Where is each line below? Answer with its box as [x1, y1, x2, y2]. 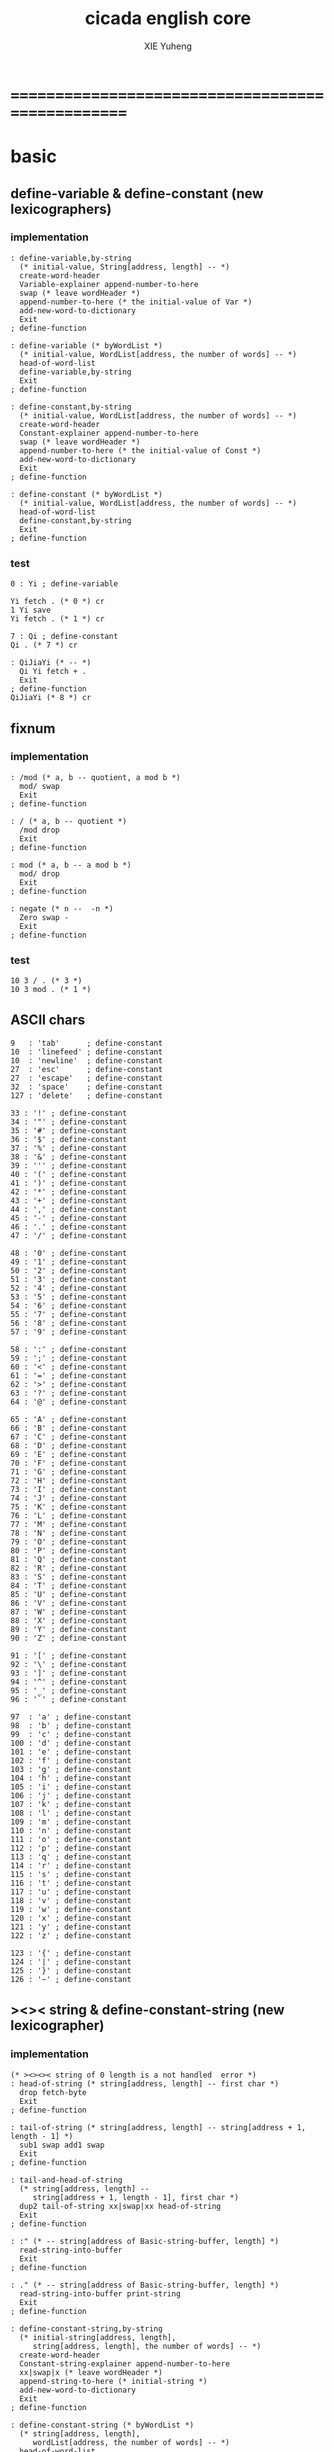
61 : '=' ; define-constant [10, 1370, 128, 1381]
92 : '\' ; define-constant [10, 1659, 128, 1669]
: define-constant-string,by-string [10, 2323, 163, 2334]
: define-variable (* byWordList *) [10, 340, 163, 351]
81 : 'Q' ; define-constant [10, 1554, 128, 1564]
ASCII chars [10, 1012, 86, 1029]
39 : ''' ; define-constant [10, 1160, 128, 1171]
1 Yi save [10, 605, 52, 616]
